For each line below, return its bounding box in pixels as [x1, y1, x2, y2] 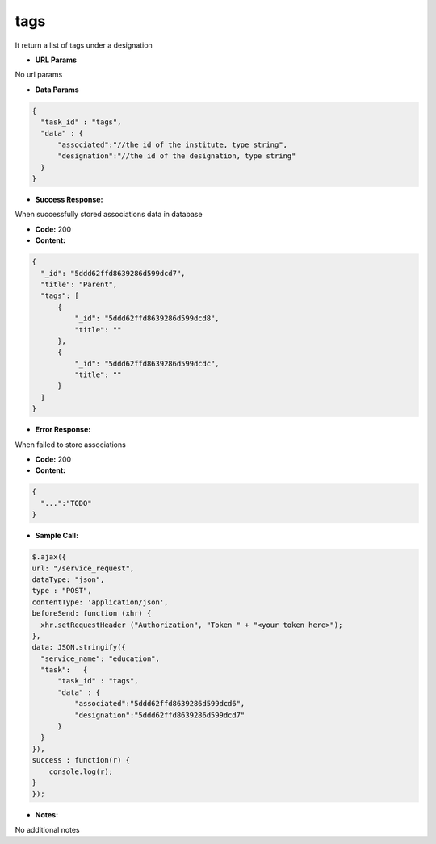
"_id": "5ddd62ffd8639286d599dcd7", [40, 269, 186, 278]
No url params [15, 69, 63, 80]
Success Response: [35, 194, 103, 205]
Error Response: [35, 424, 91, 435]
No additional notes [15, 825, 80, 834]
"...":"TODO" [40, 499, 92, 508]
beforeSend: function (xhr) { [31, 609, 152, 618]
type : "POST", [31, 586, 92, 595]
